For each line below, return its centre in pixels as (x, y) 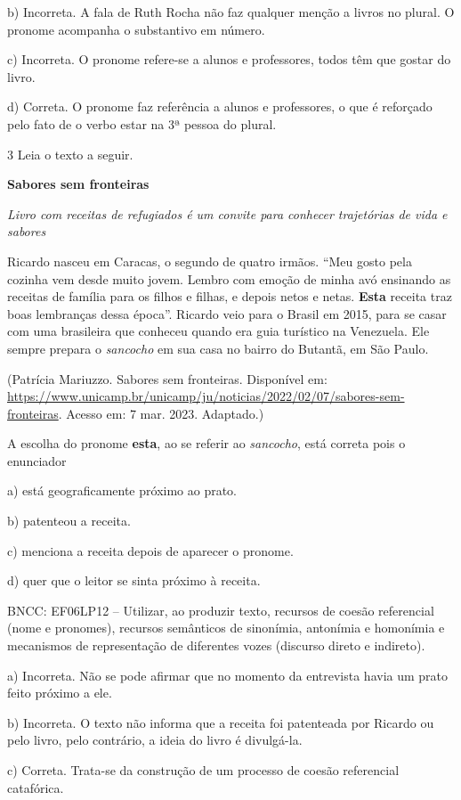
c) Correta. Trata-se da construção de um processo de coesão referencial (203, 770)
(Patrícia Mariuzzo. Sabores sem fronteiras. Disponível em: (167, 378)
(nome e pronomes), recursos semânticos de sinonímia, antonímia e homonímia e (226, 628)
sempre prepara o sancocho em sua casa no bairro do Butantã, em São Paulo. (218, 348)
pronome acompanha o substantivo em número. (136, 29)
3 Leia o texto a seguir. (70, 154)
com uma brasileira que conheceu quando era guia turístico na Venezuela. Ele (218, 331)
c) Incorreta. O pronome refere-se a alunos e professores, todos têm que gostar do (229, 59)
